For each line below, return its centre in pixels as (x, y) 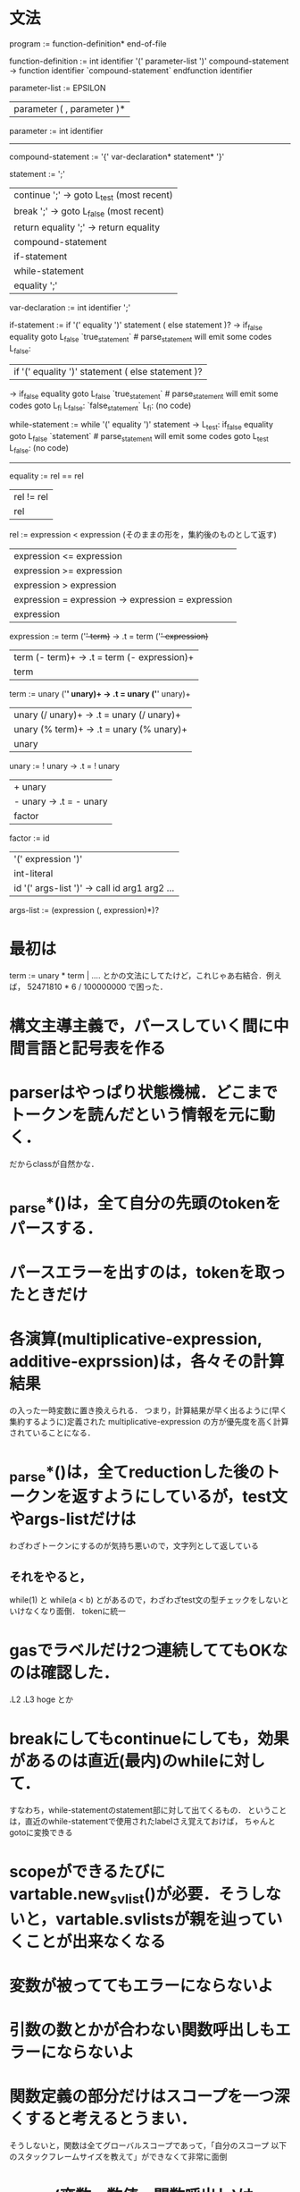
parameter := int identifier (56, 131)
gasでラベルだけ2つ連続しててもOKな (149, 1650)
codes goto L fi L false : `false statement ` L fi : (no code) (100, 406)
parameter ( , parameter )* (70, 108)
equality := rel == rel (47, 476)
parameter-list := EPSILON (58, 88)
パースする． (56, 1228)
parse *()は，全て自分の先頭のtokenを (145, 1205)
